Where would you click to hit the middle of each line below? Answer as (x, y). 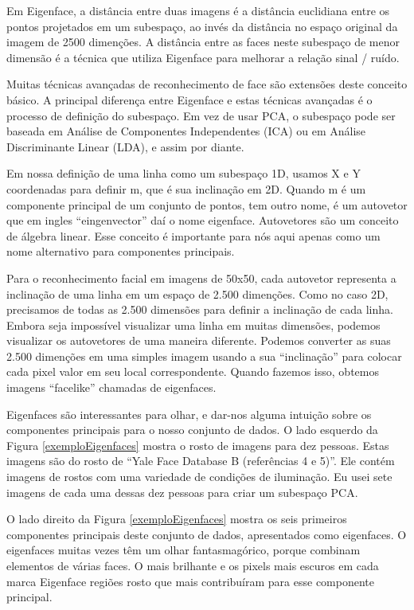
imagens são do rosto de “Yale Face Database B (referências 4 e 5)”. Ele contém (201, 461)
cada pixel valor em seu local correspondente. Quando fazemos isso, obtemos (193, 371)
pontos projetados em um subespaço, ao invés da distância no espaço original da (202, 26)
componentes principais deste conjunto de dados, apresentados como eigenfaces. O (207, 534)
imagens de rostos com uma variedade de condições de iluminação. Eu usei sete (199, 477)
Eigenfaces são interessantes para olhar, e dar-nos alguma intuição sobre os (189, 414)
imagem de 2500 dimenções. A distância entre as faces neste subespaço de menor (203, 42)
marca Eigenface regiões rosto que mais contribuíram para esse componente (190, 581)
